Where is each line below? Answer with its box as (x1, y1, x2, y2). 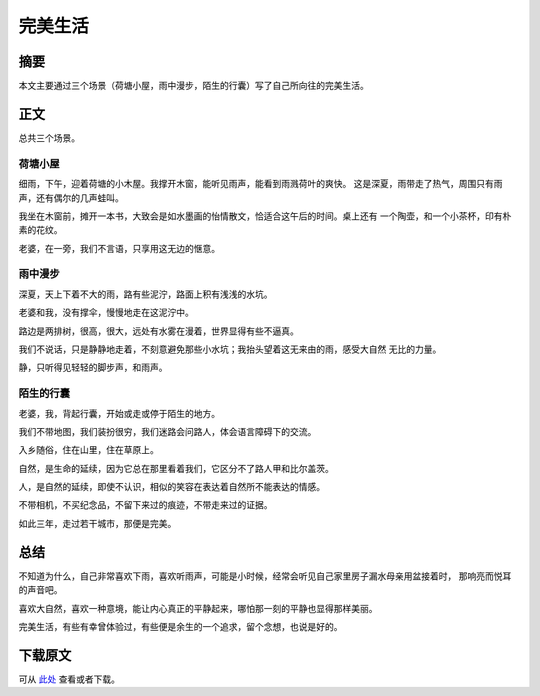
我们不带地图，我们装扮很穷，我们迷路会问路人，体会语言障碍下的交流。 (18, 425, 317, 437)
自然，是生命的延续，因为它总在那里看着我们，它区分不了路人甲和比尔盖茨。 (18, 462, 334, 474)
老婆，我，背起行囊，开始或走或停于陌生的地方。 (18, 407, 220, 419)
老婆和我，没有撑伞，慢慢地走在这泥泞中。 (18, 306, 194, 319)
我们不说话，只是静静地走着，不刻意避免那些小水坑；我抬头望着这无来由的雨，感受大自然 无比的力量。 (18, 343, 442, 355)
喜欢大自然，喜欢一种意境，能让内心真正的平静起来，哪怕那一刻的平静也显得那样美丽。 (18, 602, 378, 614)
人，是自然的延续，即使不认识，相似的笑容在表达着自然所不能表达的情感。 (18, 481, 325, 493)
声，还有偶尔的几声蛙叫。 (18, 191, 124, 204)
